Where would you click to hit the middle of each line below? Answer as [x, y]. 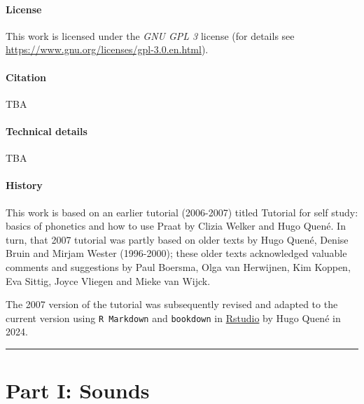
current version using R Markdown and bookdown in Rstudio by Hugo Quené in [173, 318]
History [24, 185]
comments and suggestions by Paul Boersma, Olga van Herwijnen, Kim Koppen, [178, 266]
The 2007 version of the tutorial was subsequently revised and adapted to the [172, 304]
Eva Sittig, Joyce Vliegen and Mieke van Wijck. [108, 280]
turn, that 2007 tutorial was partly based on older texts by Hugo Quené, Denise [177, 239]
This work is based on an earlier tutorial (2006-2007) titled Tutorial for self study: [182, 212]
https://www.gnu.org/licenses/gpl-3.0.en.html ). [107, 49]
